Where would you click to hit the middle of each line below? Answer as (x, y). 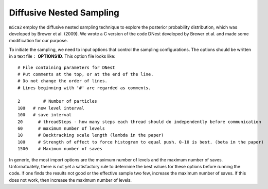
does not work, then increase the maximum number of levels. (70, 180)
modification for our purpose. (38, 41)
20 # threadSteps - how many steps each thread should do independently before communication (139, 122)
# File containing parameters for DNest (66, 67)
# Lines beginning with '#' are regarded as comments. (84, 88)
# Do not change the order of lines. (63, 81)
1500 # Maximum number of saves (60, 149)
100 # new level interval (51, 108)
